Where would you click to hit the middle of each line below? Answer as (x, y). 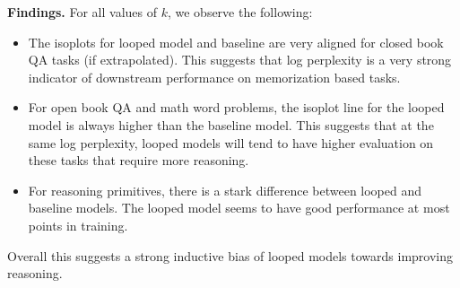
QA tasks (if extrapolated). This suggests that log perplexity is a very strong (240, 60)
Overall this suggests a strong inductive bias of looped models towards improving (230, 255)
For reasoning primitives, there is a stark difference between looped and (225, 190)
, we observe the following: (240, 12)
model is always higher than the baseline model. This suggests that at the (231, 124)
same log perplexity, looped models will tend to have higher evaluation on (231, 142)
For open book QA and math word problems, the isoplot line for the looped (236, 107)
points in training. (78, 225)
